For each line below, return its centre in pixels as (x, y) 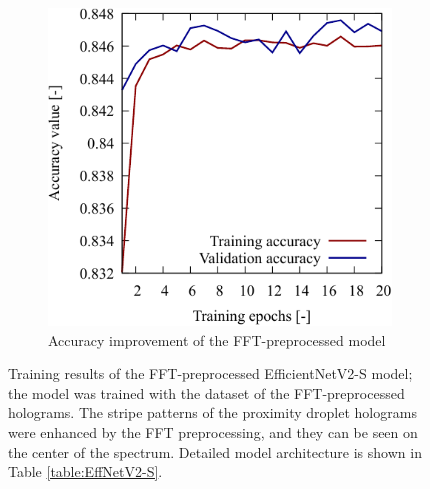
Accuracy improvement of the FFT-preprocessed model (217, 339)
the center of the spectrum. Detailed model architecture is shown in (215, 451)
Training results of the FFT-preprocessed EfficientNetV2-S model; (210, 373)
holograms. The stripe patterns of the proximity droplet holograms (212, 412)
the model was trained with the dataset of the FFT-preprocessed (206, 392)
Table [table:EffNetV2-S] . (85, 471)
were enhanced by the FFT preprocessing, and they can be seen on (213, 432)
